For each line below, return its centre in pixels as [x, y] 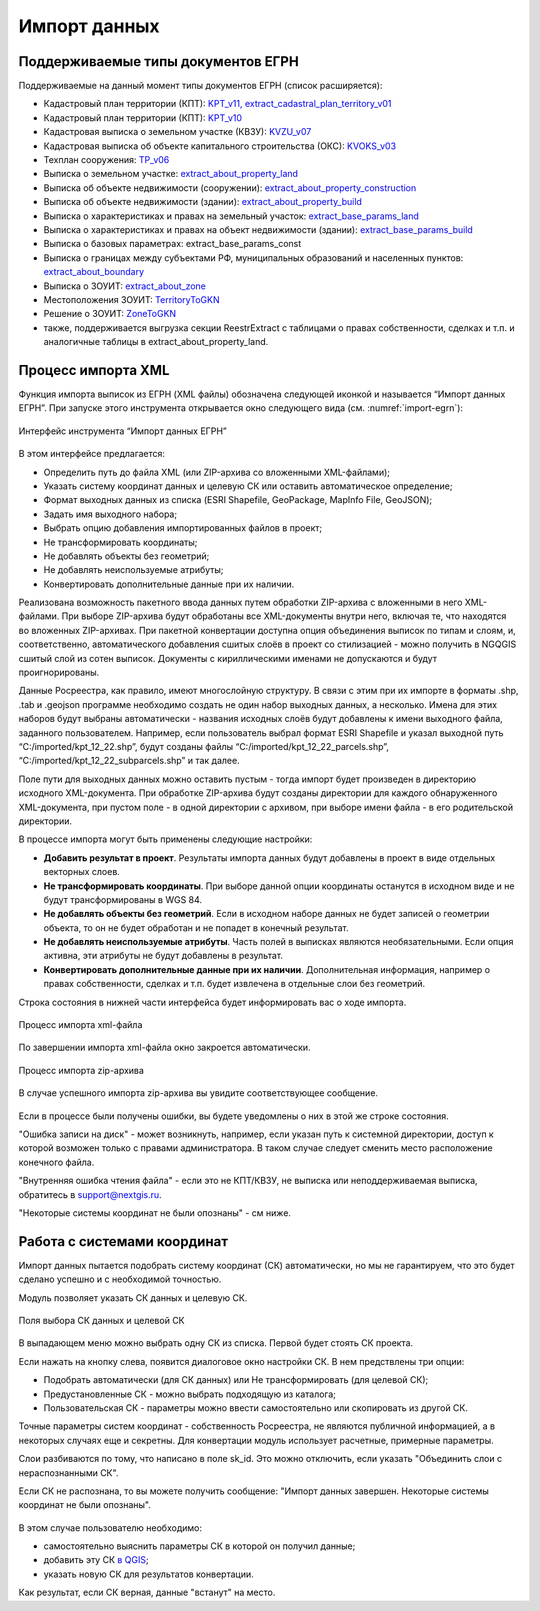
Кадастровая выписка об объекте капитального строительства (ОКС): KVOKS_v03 [220, 146]
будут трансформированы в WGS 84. [123, 899]
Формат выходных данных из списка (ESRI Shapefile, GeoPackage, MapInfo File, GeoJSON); [238, 500]
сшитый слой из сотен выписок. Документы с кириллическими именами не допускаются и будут [227, 658]
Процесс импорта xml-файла [80, 1025]
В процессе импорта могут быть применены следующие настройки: [165, 839]
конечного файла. [56, 1162]
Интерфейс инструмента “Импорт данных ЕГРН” [122, 431]
